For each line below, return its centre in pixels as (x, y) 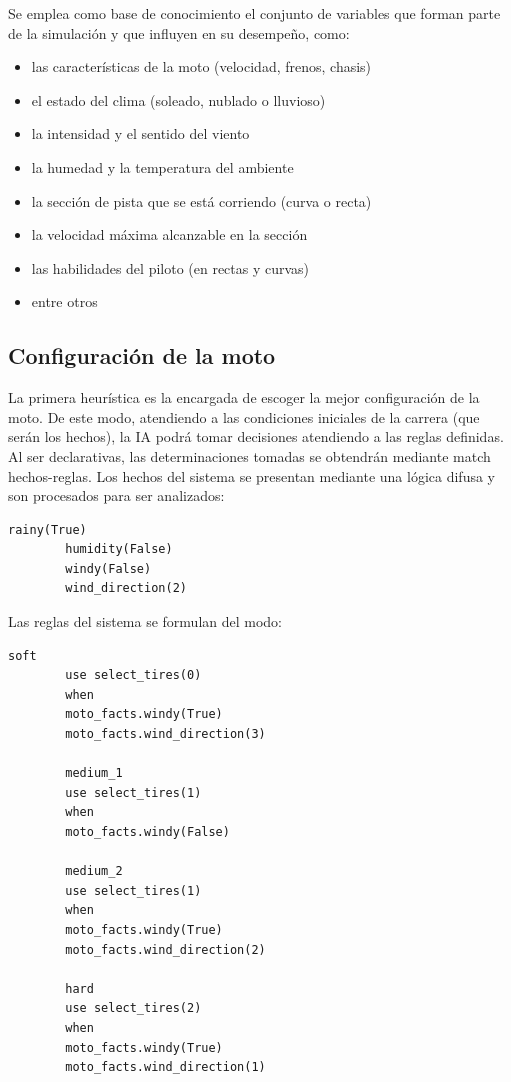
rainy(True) (47, 529)
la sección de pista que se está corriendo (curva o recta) (201, 200)
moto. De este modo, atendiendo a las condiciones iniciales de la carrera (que (244, 416)
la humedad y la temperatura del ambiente (162, 166)
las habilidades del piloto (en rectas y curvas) (170, 267)
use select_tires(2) (133, 1008)
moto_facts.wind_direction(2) (165, 949)
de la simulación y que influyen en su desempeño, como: (179, 32)
